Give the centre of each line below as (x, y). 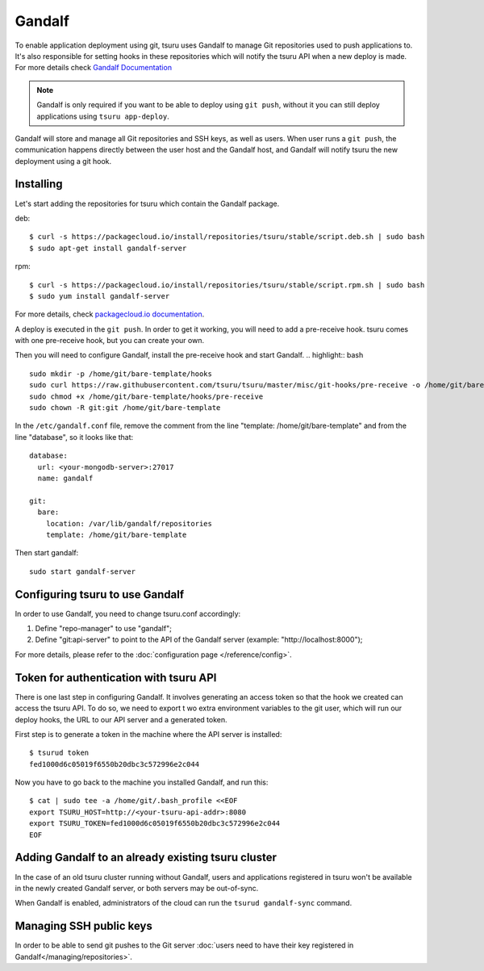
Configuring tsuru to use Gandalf (100, 594)
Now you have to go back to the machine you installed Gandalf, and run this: (142, 782)
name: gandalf (65, 478)
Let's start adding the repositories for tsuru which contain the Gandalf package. (147, 203)
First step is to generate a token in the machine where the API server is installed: (148, 734)
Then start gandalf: (47, 553)
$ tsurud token (59, 753)
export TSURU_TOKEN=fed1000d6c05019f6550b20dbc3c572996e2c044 (155, 824)
